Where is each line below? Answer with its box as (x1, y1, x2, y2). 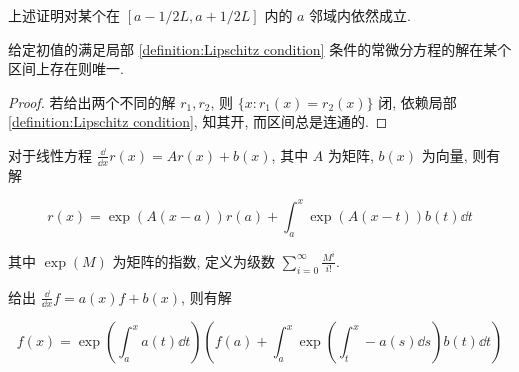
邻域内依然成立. (309, 5, 412, 25)
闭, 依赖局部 (378, 91, 457, 112)
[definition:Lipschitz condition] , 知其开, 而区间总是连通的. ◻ (8, 111, 388, 132)
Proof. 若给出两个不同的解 (8, 91, 176, 112)
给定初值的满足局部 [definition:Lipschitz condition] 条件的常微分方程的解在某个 (8, 38, 512, 59)
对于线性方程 (8, 144, 92, 165)
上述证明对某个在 (8, 5, 120, 25)
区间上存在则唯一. (8, 58, 124, 79)
